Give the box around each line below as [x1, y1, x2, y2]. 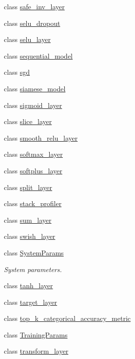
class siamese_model [4, 83, 66, 93]
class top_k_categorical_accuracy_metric [4, 313, 131, 323]
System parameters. [4, 264, 62, 274]
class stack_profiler [4, 198, 62, 209]
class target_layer [4, 296, 58, 307]
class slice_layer [4, 116, 52, 127]
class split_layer [4, 182, 53, 192]
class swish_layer [4, 231, 56, 241]
